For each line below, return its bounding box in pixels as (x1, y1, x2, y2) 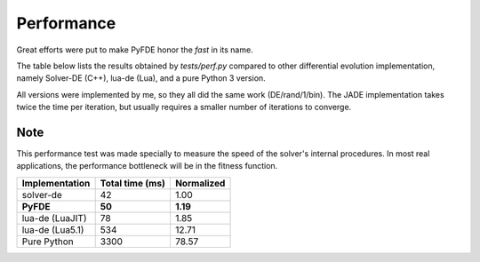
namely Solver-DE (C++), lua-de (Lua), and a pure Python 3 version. (16, 73, 266, 83)
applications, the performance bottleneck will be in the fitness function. (16, 161, 278, 171)
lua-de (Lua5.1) (21, 223, 84, 235)
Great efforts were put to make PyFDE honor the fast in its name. (16, 44, 253, 55)
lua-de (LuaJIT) (21, 211, 87, 224)
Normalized (174, 177, 226, 189)
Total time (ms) (100, 177, 166, 189)
